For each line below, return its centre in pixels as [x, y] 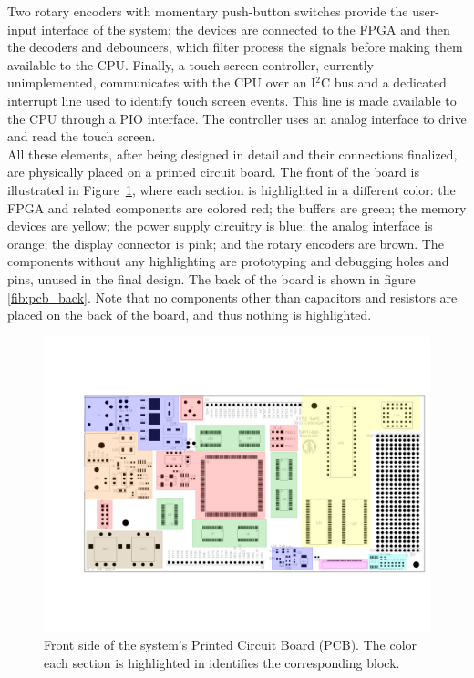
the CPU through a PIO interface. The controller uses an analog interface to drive [237, 118]
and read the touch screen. [82, 136]
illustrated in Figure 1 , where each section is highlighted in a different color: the [232, 189]
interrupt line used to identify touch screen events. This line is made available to [232, 100]
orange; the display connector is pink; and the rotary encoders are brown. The [226, 243]
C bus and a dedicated [383, 82]
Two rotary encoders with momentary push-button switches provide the [208, 11]
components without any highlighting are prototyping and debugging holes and [228, 261]
